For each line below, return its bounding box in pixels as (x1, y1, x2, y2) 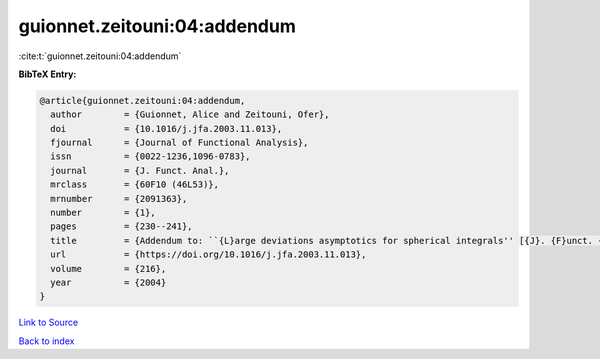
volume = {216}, (50, 263, 167, 274)
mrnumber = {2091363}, (50, 193, 188, 204)
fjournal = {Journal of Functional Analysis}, (50, 137, 309, 149)
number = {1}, (50, 207, 157, 219)
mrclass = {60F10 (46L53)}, (50, 179, 220, 190)
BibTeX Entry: (18, 68, 77, 80)
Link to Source (18, 316, 79, 329)
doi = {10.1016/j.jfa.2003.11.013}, (50, 123, 283, 134)
